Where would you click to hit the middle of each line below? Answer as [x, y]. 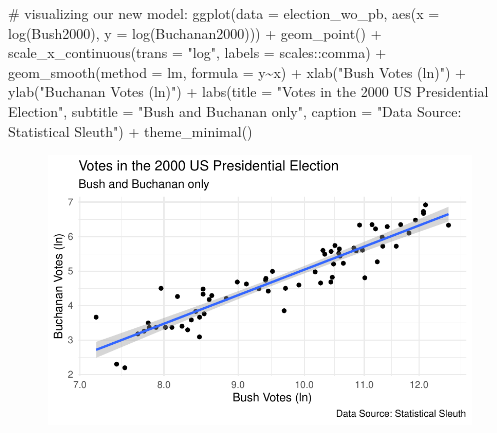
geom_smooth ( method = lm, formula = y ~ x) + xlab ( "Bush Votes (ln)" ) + [237, 71]
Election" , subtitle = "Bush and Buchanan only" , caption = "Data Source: [235, 110]
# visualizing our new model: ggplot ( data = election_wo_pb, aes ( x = [224, 13]
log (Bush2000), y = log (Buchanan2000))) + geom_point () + [195, 32]
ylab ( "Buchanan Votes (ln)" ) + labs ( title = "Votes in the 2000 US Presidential [248, 91]
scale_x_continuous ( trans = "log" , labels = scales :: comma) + [197, 52]
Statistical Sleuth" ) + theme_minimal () [130, 130]
